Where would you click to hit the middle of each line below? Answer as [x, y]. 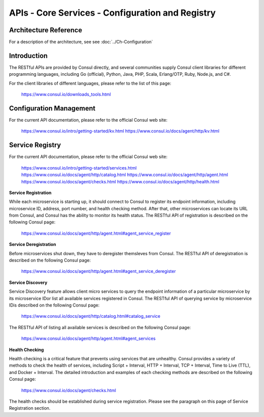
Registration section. [30, 408]
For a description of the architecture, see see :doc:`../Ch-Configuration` [81, 42]
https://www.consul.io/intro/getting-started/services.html [79, 168]
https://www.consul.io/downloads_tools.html [66, 94]
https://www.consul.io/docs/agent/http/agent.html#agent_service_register [96, 233]
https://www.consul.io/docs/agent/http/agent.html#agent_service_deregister [99, 271]
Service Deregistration [33, 244]
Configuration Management [52, 108]
